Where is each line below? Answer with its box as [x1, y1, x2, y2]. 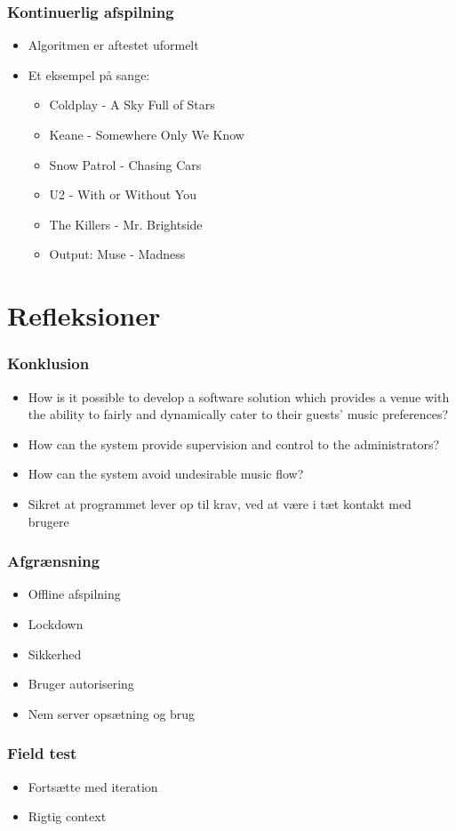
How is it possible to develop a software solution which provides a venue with [28, 387, 450, 406]
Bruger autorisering [28, 674, 134, 693]
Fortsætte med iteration [28, 777, 158, 795]
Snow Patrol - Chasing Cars [49, 155, 202, 173]
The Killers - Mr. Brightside [49, 214, 203, 233]
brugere [28, 512, 69, 530]
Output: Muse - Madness [49, 245, 186, 263]
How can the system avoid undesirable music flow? [28, 464, 304, 483]
